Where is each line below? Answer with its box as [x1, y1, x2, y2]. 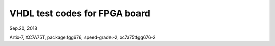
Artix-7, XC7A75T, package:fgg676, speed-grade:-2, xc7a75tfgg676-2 [9, 34, 156, 40]
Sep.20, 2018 [9, 25, 38, 31]
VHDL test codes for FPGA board [9, 8, 150, 19]
